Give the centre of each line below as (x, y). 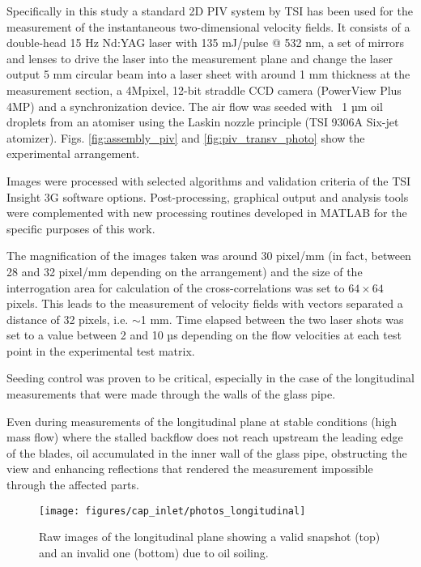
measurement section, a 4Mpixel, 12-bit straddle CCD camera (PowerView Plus (204, 90)
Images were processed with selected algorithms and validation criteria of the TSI (209, 180)
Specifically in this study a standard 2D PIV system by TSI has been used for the (210, 11)
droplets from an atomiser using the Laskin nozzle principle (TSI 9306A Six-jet (203, 122)
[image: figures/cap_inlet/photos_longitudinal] (172, 511)
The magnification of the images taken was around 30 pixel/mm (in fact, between (209, 256)
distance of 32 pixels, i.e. (68, 319)
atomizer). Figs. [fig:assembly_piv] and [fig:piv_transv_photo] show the (186, 137)
